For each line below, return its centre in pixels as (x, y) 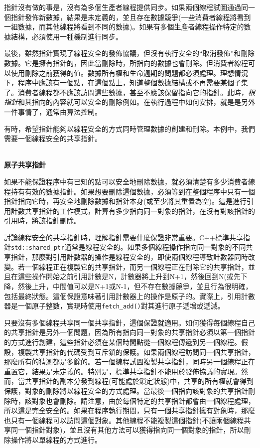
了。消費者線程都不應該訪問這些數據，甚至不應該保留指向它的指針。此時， (126, 92)
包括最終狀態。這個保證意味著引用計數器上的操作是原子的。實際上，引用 (123, 296)
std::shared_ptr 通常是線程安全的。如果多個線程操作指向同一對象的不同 (129, 247)
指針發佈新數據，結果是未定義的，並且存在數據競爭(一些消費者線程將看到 (131, 17)
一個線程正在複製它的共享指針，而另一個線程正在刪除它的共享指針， (136, 266)
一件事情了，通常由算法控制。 (53, 111)
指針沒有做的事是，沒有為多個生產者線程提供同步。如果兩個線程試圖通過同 (126, 7)
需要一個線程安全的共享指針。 (53, 138)
